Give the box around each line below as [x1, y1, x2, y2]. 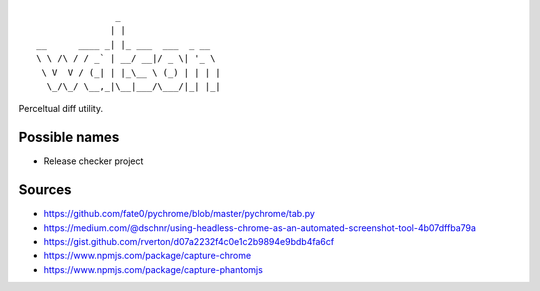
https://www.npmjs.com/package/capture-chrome [43, 250, 252, 262]
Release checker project [43, 155, 144, 167]
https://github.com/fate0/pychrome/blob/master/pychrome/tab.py [43, 208, 315, 220]
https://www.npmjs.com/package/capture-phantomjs [43, 263, 264, 275]
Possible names [18, 129, 120, 146]
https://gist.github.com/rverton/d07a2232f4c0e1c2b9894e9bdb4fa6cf [43, 235, 335, 247]
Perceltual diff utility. [18, 103, 104, 115]
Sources [18, 181, 72, 199]
